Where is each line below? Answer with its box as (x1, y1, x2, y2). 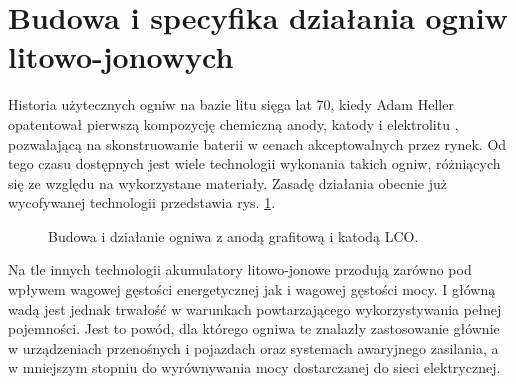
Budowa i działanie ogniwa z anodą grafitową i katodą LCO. (48, 225, 419, 246)
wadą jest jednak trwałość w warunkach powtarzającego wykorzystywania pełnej (8, 298, 502, 319)
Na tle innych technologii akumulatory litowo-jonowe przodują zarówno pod (8, 259, 472, 280)
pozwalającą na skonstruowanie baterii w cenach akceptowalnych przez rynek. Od (8, 133, 507, 154)
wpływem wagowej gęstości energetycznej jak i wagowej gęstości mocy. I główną (8, 279, 496, 300)
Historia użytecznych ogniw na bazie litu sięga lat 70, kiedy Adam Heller (8, 94, 454, 115)
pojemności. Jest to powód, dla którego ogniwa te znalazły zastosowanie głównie (8, 318, 500, 339)
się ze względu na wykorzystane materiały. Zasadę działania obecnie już (8, 172, 448, 193)
